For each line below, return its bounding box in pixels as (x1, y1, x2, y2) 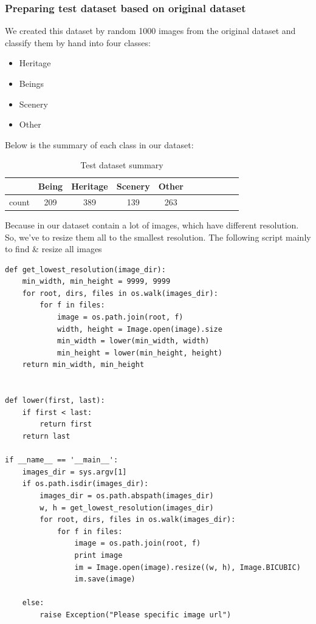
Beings (19, 77, 44, 89)
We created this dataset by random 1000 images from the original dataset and (5, 24, 296, 37)
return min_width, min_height (22, 360, 145, 369)
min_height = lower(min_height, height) (57, 348, 222, 357)
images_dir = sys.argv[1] (22, 467, 127, 476)
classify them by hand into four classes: (5, 36, 151, 49)
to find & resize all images (5, 242, 102, 255)
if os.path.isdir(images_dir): (22, 479, 149, 489)
